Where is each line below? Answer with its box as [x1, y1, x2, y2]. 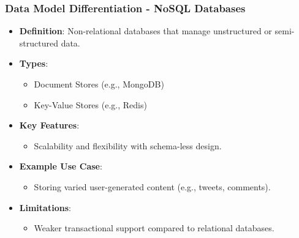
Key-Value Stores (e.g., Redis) [34, 98, 147, 111]
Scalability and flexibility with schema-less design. [34, 139, 222, 152]
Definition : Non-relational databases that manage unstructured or [19, 24, 272, 37]
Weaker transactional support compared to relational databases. [34, 221, 274, 234]
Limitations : [19, 201, 71, 214]
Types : [19, 57, 48, 70]
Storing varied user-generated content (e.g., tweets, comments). [34, 180, 271, 193]
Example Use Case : [19, 160, 102, 173]
